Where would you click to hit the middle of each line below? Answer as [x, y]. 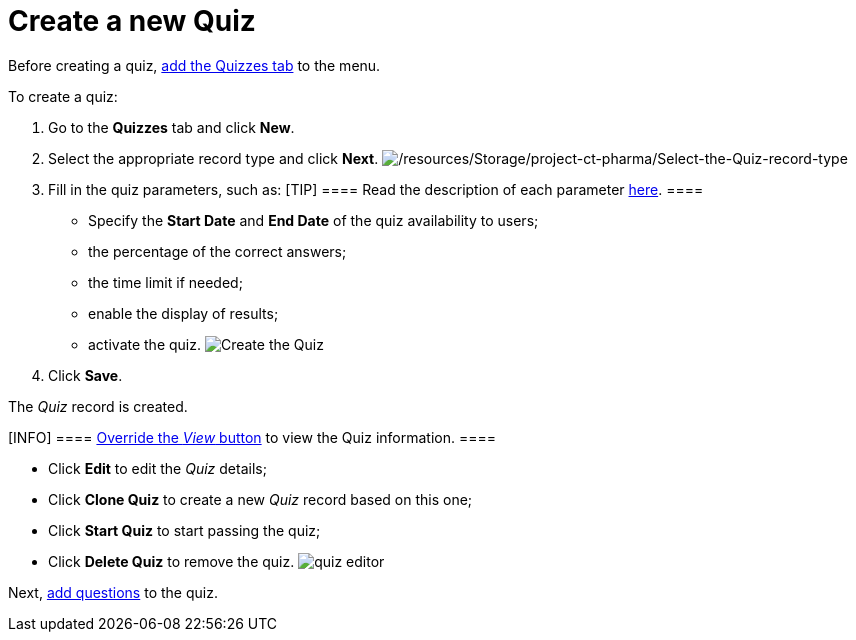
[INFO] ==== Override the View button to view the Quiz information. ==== [252, 437]
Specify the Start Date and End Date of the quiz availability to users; [313, 220]
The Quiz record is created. [98, 406]
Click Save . [85, 375]
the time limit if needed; [165, 282]
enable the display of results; [183, 313]
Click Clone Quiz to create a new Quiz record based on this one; [260, 499]
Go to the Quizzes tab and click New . [171, 127]
